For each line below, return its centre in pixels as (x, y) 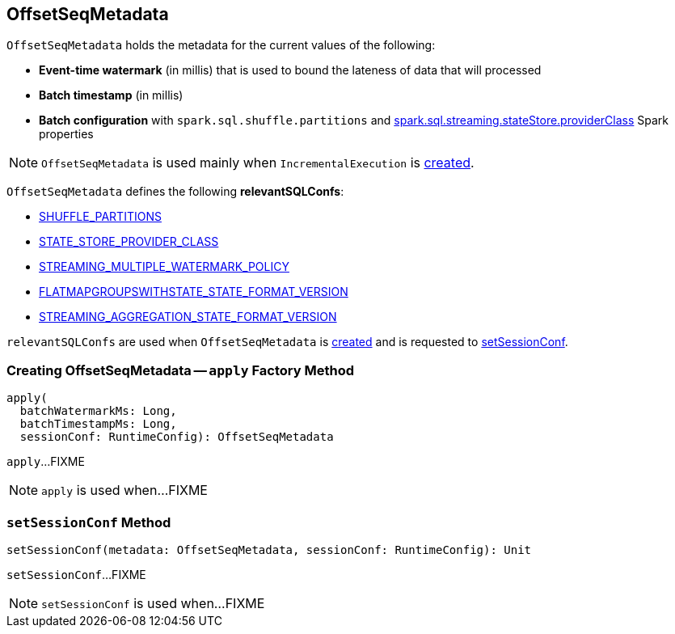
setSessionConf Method (89, 522)
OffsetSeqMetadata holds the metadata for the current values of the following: (221, 45)
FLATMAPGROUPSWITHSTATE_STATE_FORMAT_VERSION (194, 292)
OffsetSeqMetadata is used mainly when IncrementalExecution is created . (258, 163)
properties (66, 134)
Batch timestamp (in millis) (111, 95)
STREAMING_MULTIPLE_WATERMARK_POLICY (164, 267)
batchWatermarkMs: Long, (98, 411)
